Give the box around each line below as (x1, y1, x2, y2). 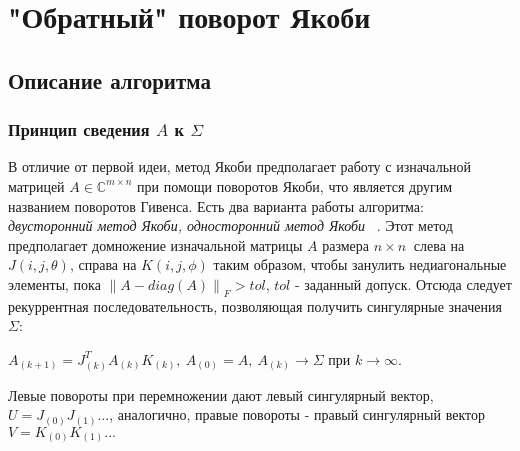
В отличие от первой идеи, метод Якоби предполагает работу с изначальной (8, 156, 472, 177)
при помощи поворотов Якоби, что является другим (137, 175, 453, 196)
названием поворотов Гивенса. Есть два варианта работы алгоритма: (8, 195, 424, 216)
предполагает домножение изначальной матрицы (8, 234, 303, 255)
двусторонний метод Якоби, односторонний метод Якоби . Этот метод (8, 215, 453, 236)
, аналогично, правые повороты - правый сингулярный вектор (109, 404, 485, 425)
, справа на (69, 254, 137, 275)
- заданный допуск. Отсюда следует (294, 273, 512, 294)
